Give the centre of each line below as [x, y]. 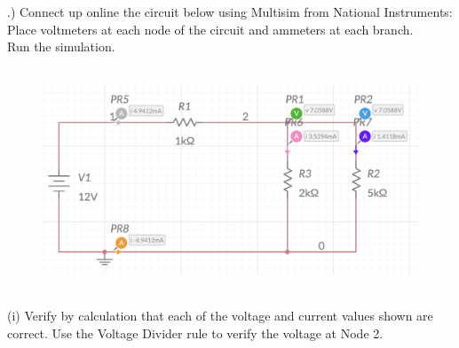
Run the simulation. [61, 46]
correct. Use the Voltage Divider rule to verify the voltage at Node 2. [195, 333]
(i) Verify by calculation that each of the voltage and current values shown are [220, 315]
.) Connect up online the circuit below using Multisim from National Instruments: [230, 12]
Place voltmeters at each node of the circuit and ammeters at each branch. [210, 29]
